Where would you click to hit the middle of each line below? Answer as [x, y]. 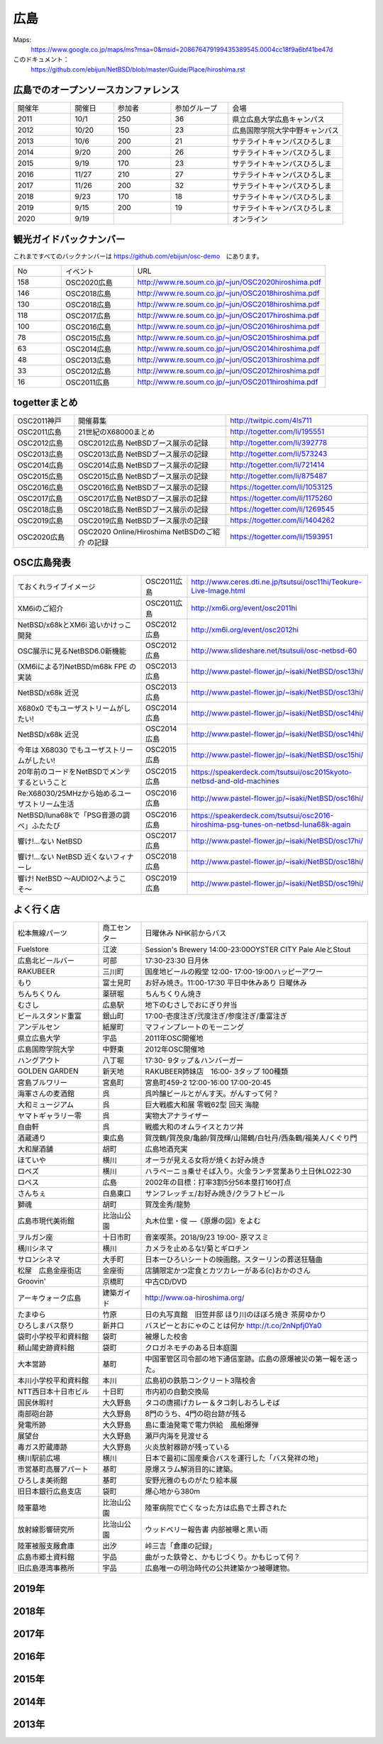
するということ [42, 782]
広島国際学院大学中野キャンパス [285, 130]
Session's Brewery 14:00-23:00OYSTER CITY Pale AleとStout [248, 949]
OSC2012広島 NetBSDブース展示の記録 [143, 443]
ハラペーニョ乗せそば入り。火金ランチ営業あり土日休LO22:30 [248, 1171]
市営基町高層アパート [53, 1469]
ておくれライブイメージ [56, 587]
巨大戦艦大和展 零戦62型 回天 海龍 [202, 1105]
